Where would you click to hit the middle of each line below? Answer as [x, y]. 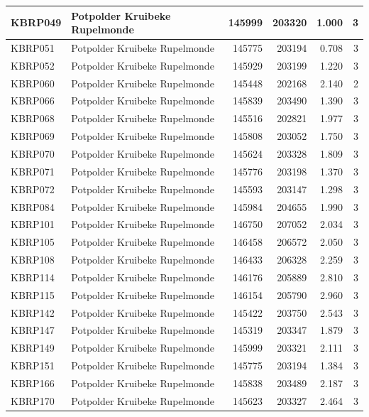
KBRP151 [33, 365]
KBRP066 [33, 101]
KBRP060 [33, 83]
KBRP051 [33, 47]
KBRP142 [33, 312]
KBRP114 [33, 277]
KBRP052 [33, 65]
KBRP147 [33, 330]
